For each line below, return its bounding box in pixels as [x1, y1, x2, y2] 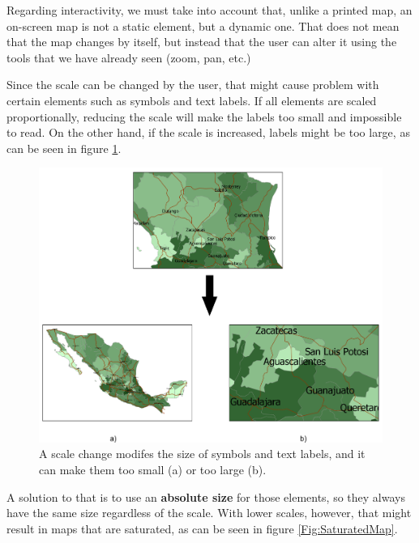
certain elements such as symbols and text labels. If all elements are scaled [6, 91, 377, 108]
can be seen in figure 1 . [6, 139, 122, 156]
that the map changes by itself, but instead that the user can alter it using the [6, 33, 397, 50]
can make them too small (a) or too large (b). [39, 460, 267, 477]
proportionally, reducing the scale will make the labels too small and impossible [6, 108, 402, 125]
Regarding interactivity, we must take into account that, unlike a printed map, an [6, 2, 413, 18]
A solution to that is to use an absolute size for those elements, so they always [6, 488, 405, 505]
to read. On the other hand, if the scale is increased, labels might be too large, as [6, 124, 410, 141]
